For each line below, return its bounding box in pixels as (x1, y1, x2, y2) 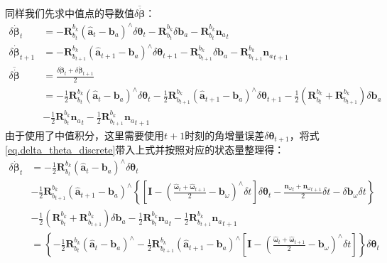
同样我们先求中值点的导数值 (5, 6, 134, 21)
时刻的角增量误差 (185, 127, 265, 142)
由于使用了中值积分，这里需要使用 (5, 127, 164, 142)
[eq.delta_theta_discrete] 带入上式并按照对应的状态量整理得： (5, 142, 285, 157)
